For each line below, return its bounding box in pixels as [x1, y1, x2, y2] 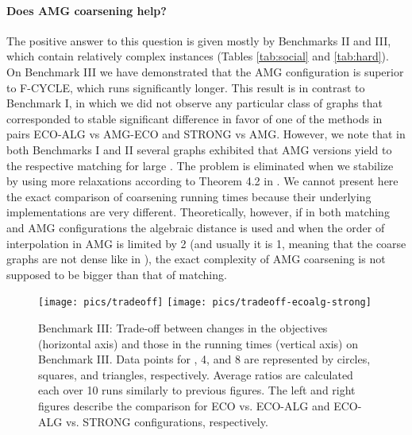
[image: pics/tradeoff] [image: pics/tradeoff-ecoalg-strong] [38, 297, 372, 309]
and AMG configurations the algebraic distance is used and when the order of [6, 219, 385, 235]
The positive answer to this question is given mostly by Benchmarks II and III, [6, 32, 391, 49]
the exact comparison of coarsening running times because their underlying [6, 188, 372, 204]
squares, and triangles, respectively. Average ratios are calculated [38, 366, 353, 383]
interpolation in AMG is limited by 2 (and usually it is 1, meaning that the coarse [6, 235, 406, 251]
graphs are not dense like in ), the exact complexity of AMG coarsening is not [6, 251, 386, 267]
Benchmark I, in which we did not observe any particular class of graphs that [6, 95, 383, 111]
